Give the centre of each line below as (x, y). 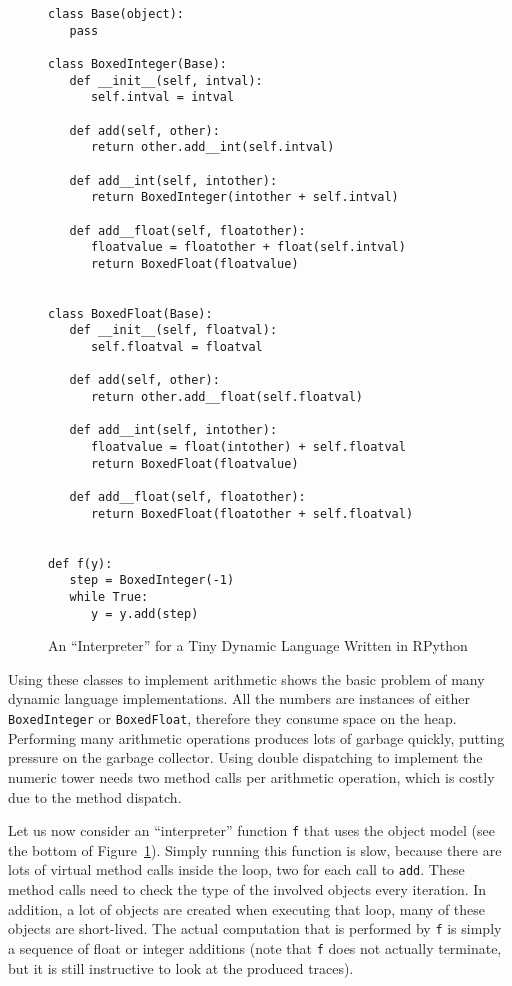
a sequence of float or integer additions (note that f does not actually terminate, (255, 947)
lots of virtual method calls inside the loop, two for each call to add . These (236, 869)
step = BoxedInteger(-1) (152, 580)
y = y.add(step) (144, 613)
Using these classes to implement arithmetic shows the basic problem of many (246, 678)
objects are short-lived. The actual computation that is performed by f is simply (255, 928)
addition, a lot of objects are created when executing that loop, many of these (247, 908)
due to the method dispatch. (95, 796)
